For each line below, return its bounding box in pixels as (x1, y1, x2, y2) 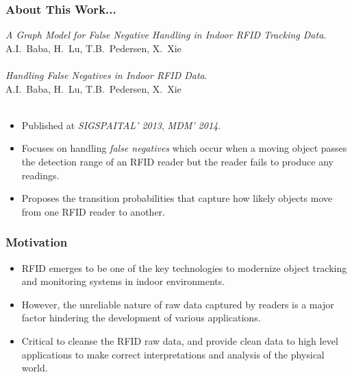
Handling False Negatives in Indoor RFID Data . (5, 68, 208, 82)
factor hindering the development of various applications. (21, 310, 261, 325)
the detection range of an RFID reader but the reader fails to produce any (21, 154, 334, 168)
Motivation (5, 233, 68, 251)
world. (21, 361, 48, 375)
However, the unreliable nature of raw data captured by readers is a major (21, 297, 334, 311)
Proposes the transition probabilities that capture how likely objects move (21, 191, 333, 205)
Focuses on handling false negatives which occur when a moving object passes (21, 141, 347, 155)
